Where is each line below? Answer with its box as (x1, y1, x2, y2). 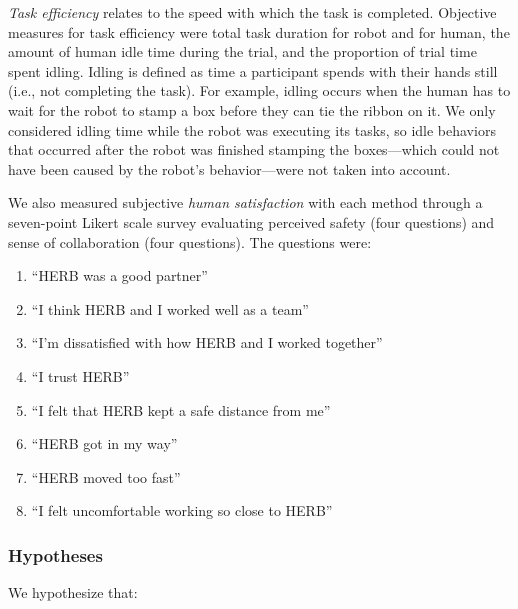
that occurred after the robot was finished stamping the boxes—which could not (8, 139, 500, 160)
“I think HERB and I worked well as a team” (31, 298, 309, 319)
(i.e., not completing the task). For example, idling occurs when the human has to (8, 80, 511, 101)
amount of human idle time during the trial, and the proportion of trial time (8, 41, 477, 62)
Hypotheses (8, 542, 103, 567)
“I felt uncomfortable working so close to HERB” (31, 500, 333, 521)
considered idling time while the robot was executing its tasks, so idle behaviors (8, 119, 496, 140)
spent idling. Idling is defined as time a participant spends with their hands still (8, 60, 498, 81)
